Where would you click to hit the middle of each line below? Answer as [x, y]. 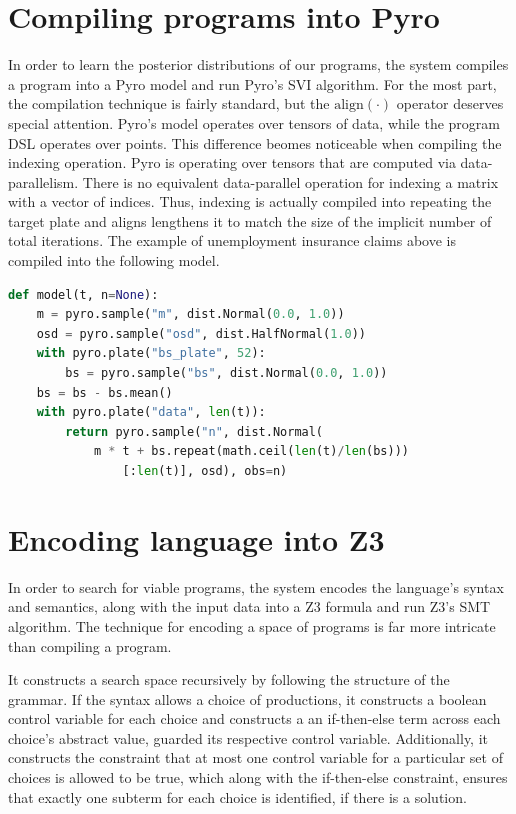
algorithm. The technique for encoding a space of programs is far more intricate [252, 625]
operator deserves [450, 103]
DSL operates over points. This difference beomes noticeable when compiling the [255, 142]
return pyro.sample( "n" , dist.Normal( [194, 431]
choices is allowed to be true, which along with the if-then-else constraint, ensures [258, 777]
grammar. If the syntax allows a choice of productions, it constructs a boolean [247, 698]
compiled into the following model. [114, 260]
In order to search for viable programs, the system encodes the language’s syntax [256, 586]
